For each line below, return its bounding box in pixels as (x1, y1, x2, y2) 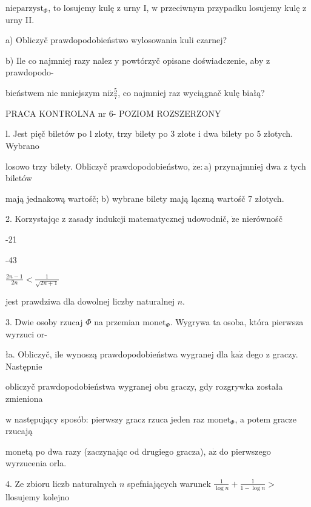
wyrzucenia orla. (5, 457, 67, 469)
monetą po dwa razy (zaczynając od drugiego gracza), (5, 444, 206, 457)
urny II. (5, 13, 35, 26)
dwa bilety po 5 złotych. (203, 127, 293, 140)
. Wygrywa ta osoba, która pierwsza (170, 315, 304, 328)
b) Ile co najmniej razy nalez (5, 53, 112, 66)
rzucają (5, 424, 33, 437)
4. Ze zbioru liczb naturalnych (5, 477, 117, 489)
